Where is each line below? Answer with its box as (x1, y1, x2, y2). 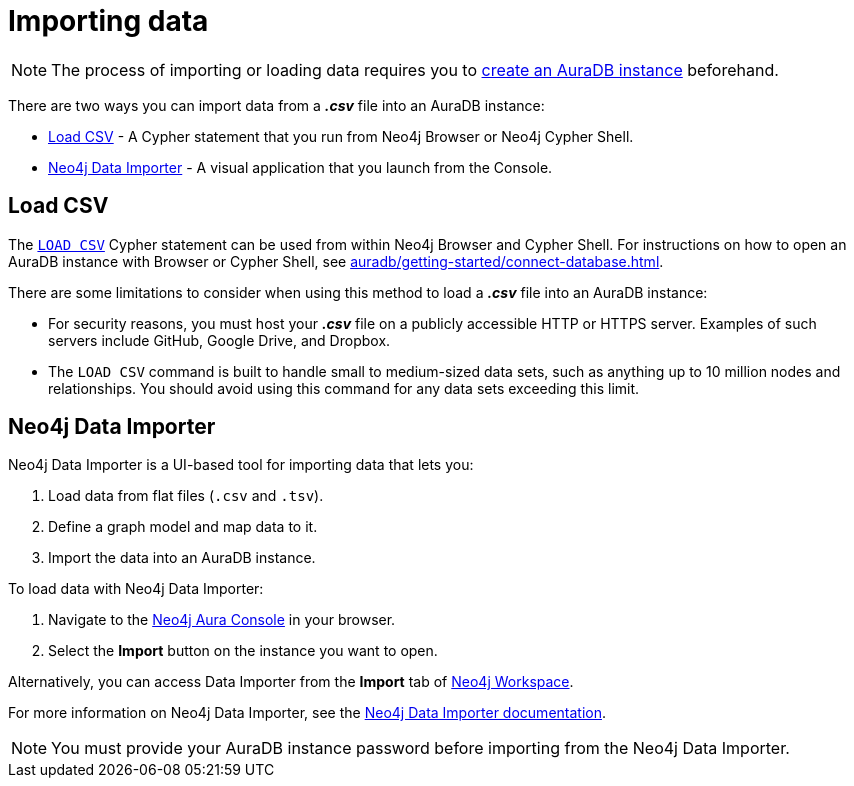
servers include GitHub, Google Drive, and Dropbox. (48, 331, 391, 349)
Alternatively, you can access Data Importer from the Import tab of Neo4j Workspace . (8, 673, 574, 691)
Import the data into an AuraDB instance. (48, 549, 316, 567)
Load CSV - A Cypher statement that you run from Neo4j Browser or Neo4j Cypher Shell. (48, 127, 634, 145)
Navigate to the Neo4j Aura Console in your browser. (48, 611, 396, 629)
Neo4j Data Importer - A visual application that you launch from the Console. (48, 158, 553, 176)
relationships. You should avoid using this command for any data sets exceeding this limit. (48, 379, 640, 397)
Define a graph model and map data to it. (48, 518, 318, 536)
